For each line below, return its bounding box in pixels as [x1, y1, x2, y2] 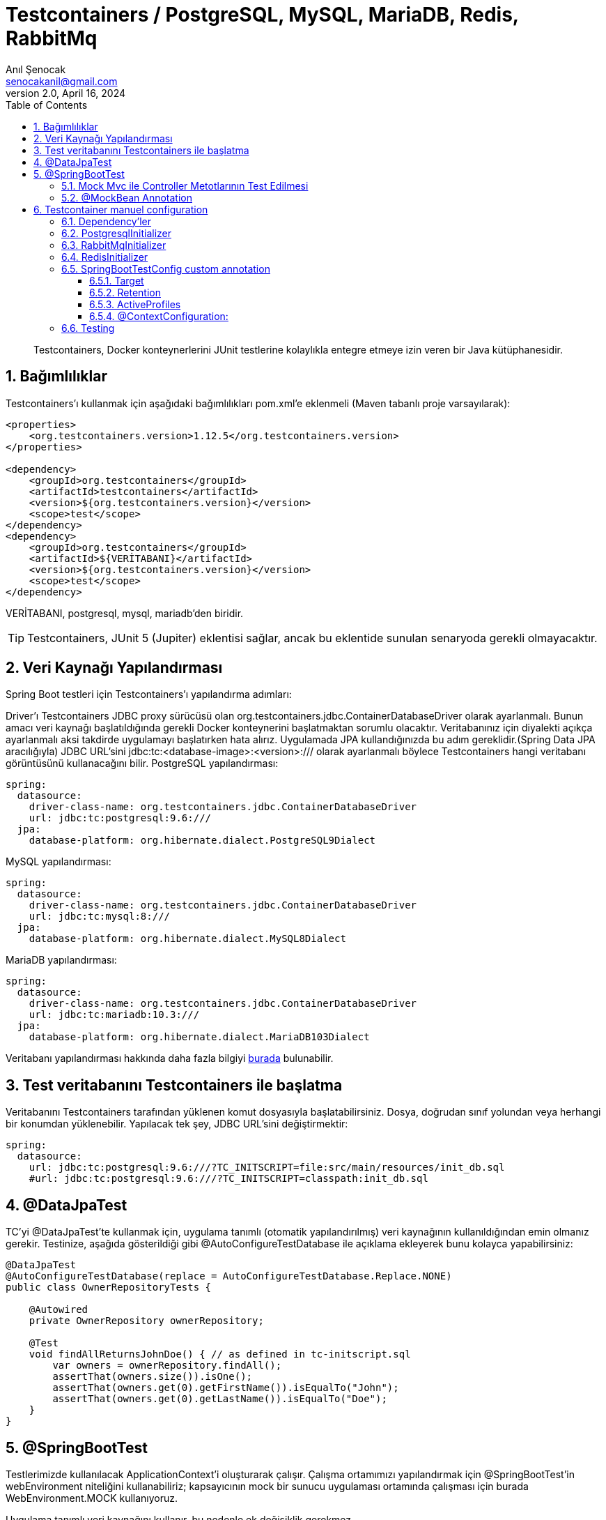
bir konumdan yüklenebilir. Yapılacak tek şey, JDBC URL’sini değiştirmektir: [6, 1118, 348, 1130]
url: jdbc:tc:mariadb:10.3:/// [29, 1009, 200, 1021]
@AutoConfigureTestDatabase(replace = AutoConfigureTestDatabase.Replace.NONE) [6, 1270, 452, 1282]
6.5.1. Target [89, 274, 144, 287]
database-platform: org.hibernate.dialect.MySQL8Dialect [29, 933, 346, 945]
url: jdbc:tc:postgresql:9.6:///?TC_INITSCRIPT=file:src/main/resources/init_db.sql [29, 1162, 505, 1173]
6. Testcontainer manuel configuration [33, 203, 208, 215]
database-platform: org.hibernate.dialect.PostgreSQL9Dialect [29, 835, 376, 846]
